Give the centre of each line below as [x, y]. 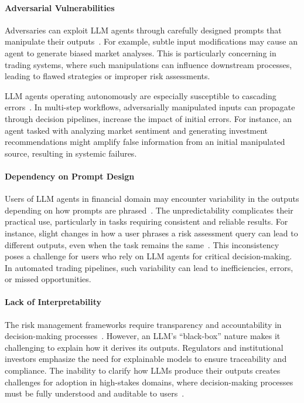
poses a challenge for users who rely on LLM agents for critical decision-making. [148, 256]
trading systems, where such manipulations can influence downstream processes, [148, 64]
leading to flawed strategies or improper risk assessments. [107, 76]
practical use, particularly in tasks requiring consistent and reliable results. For [146, 221]
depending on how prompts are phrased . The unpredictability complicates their [149, 210]
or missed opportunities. [48, 279]
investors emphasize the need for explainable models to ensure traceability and [146, 359]
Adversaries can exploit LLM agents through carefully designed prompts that [143, 30]
